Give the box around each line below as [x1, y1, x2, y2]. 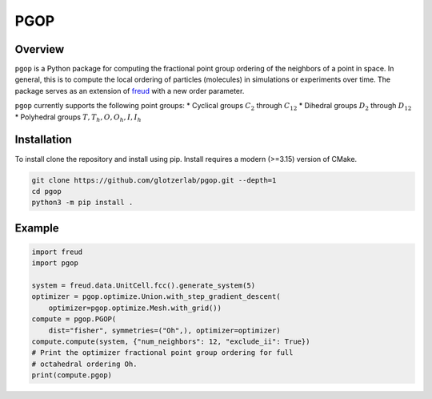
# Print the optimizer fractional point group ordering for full [31, 349, 294, 357]
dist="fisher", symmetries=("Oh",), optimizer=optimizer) [48, 325, 281, 335]
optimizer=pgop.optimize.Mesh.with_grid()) [48, 303, 222, 312]
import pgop [31, 259, 79, 268]
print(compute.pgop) [31, 371, 112, 380]
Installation [14, 133, 72, 147]
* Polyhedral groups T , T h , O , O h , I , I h [14, 112, 142, 123]
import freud [31, 247, 83, 256]
